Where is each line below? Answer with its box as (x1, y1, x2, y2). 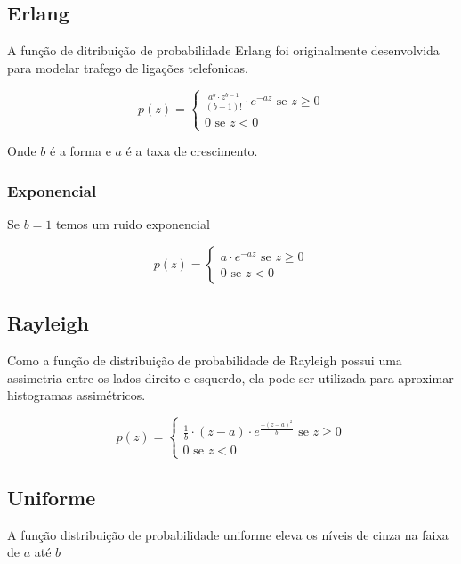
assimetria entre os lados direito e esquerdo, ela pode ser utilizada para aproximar (7, 368, 454, 387)
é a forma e (50, 142, 111, 160)
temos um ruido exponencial (56, 215, 210, 233)
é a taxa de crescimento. (125, 142, 258, 160)
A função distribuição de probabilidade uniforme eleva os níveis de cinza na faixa (7, 525, 449, 544)
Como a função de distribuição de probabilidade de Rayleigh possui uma (7, 350, 402, 369)
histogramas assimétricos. (7, 386, 146, 405)
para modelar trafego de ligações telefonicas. (7, 58, 248, 77)
